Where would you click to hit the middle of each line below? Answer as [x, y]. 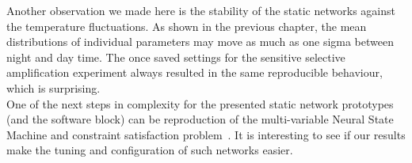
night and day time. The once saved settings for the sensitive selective [176, 57]
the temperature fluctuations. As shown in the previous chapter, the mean [187, 26]
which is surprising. [53, 87]
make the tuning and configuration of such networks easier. [150, 150]
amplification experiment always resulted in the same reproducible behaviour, [195, 72]
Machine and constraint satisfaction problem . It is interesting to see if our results [206, 134]
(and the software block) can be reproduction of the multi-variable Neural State [200, 119]
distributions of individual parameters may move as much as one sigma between [200, 42]
